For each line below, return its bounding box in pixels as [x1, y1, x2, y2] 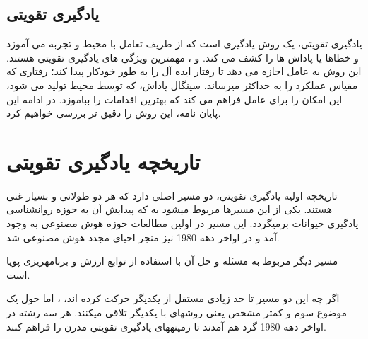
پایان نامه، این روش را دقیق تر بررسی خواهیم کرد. [6, 105, 221, 120]
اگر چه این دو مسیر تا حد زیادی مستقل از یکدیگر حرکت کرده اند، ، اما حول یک [6, 291, 340, 306]
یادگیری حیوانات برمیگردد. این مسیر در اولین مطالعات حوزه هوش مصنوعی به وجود [6, 216, 359, 231]
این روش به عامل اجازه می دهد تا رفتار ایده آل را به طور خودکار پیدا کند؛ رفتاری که [6, 64, 362, 79]
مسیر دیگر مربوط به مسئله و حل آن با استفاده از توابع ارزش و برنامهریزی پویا [6, 253, 338, 268]
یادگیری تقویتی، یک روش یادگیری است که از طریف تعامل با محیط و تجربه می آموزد [6, 36, 362, 51]
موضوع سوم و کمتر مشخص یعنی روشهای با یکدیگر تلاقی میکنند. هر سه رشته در [6, 305, 348, 320]
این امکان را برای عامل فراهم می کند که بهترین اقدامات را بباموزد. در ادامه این [6, 91, 343, 106]
